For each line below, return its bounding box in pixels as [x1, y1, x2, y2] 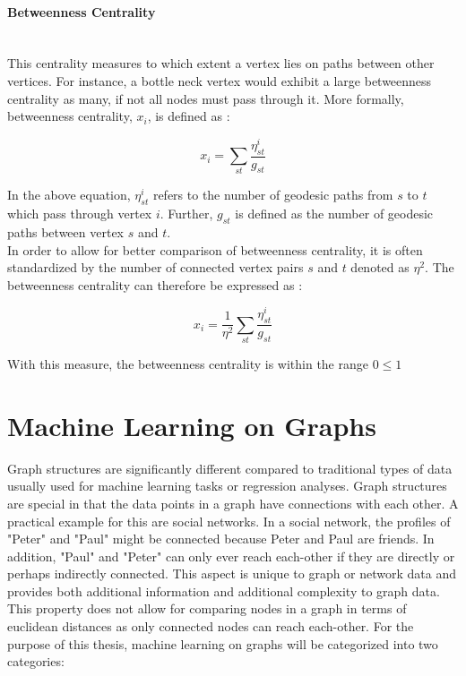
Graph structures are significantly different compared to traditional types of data [7, 458, 453, 477]
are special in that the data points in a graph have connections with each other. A [7, 493, 459, 512]
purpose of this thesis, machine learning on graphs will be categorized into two [7, 634, 438, 653]
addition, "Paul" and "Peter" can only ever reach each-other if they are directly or [7, 546, 455, 565]
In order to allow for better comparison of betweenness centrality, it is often [7, 240, 423, 259]
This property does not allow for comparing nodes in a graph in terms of [7, 599, 407, 618]
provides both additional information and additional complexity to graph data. [7, 581, 440, 600]
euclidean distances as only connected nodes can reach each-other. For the [7, 617, 414, 636]
